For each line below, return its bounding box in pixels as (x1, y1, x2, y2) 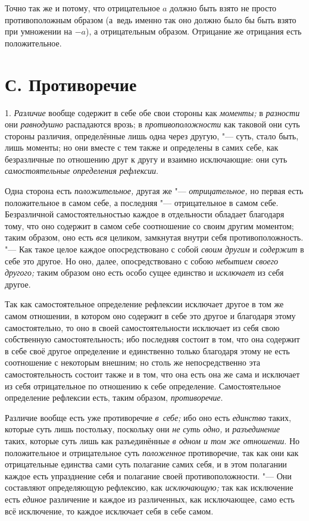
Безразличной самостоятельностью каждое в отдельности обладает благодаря (5, 208, 285, 220)
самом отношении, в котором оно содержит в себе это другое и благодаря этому (5, 310, 296, 322)
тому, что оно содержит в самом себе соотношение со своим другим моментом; (5, 219, 294, 232)
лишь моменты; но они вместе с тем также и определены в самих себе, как (5, 141, 279, 154)
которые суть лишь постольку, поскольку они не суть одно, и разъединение (5, 423, 280, 435)
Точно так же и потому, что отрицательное (5, 2, 160, 14)
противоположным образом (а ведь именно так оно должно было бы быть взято (5, 13, 296, 26)
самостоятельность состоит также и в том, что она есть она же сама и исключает (5, 367, 300, 380)
